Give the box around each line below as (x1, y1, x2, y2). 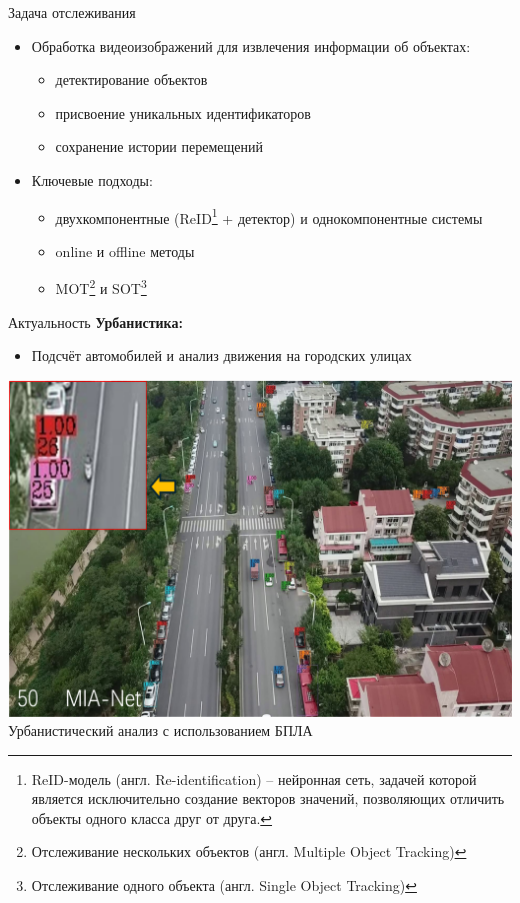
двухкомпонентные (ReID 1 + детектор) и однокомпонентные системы (55, 204, 483, 228)
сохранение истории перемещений (55, 136, 263, 157)
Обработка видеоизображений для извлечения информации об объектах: (31, 35, 471, 56)
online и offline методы (55, 240, 195, 261)
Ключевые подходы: (31, 169, 153, 190)
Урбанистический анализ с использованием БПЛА (8, 720, 313, 741)
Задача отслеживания (8, 2, 136, 22)
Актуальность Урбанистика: (8, 311, 183, 332)
